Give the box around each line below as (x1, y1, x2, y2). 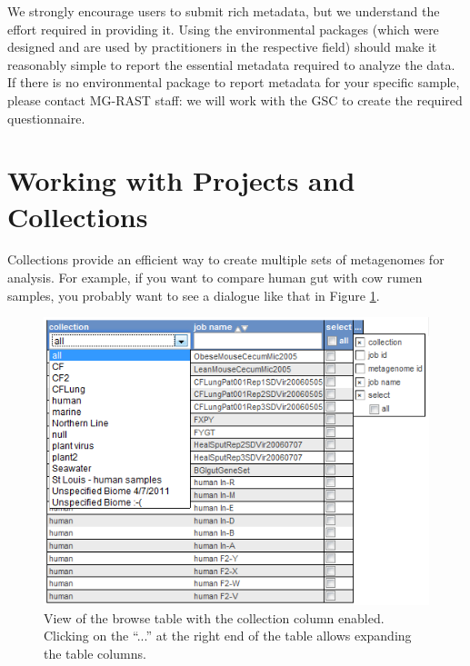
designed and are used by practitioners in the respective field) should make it (7, 37, 437, 56)
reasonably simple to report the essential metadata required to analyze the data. (7, 55, 455, 74)
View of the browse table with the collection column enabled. (44, 608, 385, 627)
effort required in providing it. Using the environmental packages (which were (7, 19, 439, 38)
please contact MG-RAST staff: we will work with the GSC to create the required (7, 90, 463, 109)
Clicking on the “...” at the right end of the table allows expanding (44, 626, 412, 645)
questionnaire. (7, 108, 85, 127)
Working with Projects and (7, 162, 355, 199)
